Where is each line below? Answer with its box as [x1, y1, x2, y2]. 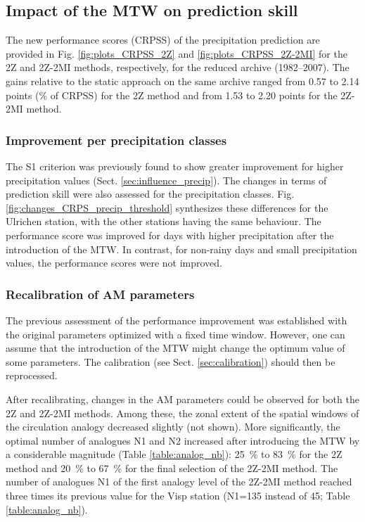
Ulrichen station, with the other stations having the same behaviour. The [6, 214, 321, 229]
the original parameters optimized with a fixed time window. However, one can [6, 326, 345, 341]
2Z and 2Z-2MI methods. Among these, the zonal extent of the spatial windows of [6, 405, 359, 420]
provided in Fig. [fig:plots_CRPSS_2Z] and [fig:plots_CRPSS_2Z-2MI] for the [6, 46, 347, 61]
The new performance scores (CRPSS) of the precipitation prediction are [6, 32, 320, 47]
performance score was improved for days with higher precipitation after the [6, 227, 334, 242]
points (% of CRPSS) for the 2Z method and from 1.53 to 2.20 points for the [6, 87, 338, 102]
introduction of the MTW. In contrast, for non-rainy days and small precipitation [6, 241, 357, 256]
